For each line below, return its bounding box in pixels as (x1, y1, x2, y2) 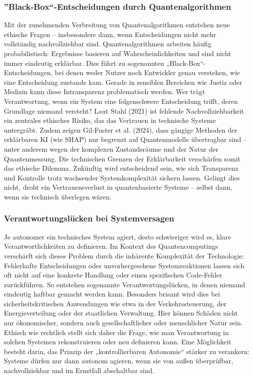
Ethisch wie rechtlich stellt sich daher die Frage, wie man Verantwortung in (4, 327, 229, 337)
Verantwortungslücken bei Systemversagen (4, 212, 175, 224)
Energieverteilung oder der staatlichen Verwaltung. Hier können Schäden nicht (4, 308, 238, 318)
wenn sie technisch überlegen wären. (4, 191, 112, 201)
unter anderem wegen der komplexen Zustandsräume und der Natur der (4, 143, 218, 154)
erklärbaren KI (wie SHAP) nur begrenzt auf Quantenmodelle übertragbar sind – (4, 134, 247, 144)
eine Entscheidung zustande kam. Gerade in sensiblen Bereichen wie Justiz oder (4, 77, 242, 87)
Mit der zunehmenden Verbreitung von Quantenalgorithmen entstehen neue (4, 20, 230, 30)
